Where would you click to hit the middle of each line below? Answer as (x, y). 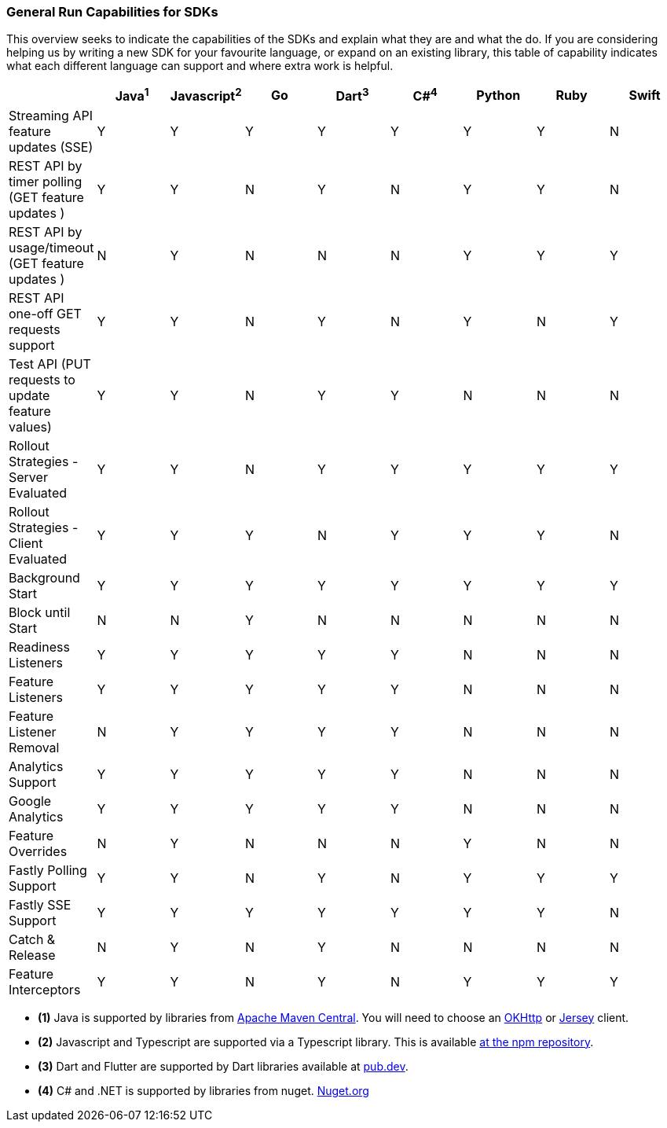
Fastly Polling (48, 870)
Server (28, 477)
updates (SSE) (51, 147)
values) (30, 426)
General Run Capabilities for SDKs (112, 12)
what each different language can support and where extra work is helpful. (200, 66)
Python (498, 96)
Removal (34, 747)
